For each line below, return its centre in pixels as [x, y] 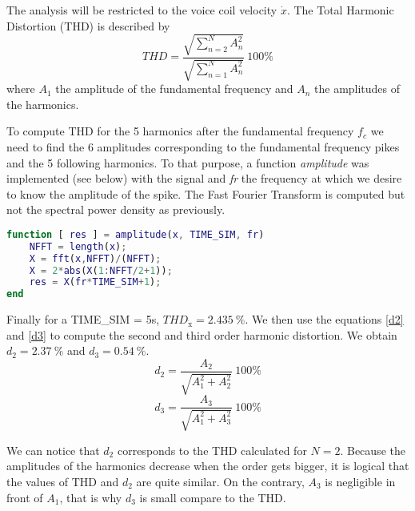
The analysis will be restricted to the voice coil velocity [142, 10]
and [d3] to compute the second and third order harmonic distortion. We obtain [202, 334]
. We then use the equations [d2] [324, 319]
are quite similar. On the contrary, [220, 482]
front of [25, 497]
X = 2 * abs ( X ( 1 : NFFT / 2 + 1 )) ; [101, 270]
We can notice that [53, 450]
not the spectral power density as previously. [116, 209]
